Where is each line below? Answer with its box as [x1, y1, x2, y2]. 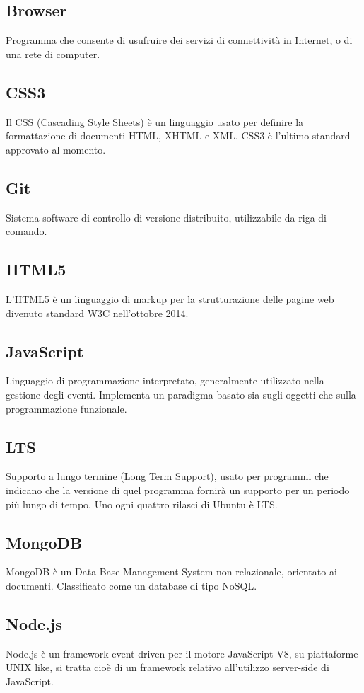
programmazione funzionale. [6, 401, 127, 416]
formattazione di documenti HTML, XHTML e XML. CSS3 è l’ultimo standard [6, 128, 351, 143]
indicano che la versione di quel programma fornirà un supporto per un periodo [6, 482, 350, 497]
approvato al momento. [6, 142, 106, 156]
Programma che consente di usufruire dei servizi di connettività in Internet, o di [6, 33, 353, 47]
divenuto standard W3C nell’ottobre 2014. [6, 305, 189, 320]
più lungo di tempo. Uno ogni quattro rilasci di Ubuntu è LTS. [6, 496, 278, 511]
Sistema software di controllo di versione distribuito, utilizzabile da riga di [6, 210, 327, 224]
